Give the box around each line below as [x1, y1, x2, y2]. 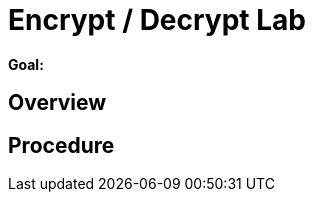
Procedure [8, 132, 115, 158]
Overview [8, 90, 107, 116]
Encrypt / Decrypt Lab [8, 3, 306, 37]
